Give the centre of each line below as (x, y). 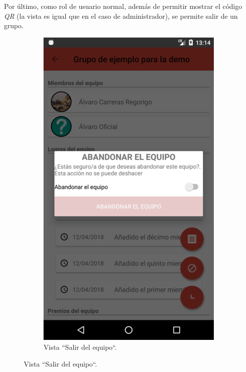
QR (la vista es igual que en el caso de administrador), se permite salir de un (121, 16)
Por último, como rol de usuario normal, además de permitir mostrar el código (123, 6)
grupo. (14, 25)
